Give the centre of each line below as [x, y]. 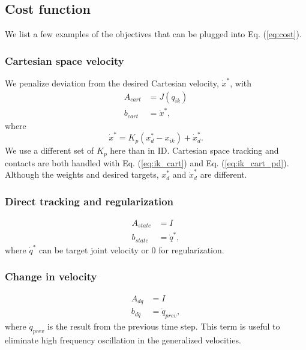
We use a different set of [49, 150]
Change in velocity [51, 276]
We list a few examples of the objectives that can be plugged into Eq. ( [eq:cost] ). [153, 34]
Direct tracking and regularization [89, 201]
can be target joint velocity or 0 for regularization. [132, 249]
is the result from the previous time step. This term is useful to [163, 326]
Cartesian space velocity [64, 60]
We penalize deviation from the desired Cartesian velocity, [112, 83]
